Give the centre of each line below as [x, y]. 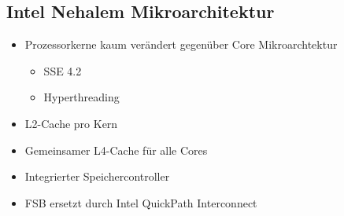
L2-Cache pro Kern [71, 123]
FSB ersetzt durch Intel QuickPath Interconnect [141, 202]
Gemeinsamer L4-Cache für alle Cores [116, 150]
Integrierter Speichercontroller [97, 176]
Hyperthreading [81, 97]
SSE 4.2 [63, 70]
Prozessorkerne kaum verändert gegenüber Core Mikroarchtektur [181, 44]
